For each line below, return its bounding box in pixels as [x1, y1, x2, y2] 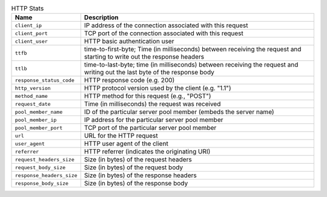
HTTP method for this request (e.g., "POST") [84, 92, 211, 100]
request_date [15, 100, 51, 107]
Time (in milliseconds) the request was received [84, 100, 221, 108]
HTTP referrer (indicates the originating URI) [84, 147, 211, 156]
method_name [15, 92, 48, 99]
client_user [15, 38, 48, 45]
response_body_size [15, 180, 69, 187]
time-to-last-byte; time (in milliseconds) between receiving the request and [84, 60, 299, 69]
